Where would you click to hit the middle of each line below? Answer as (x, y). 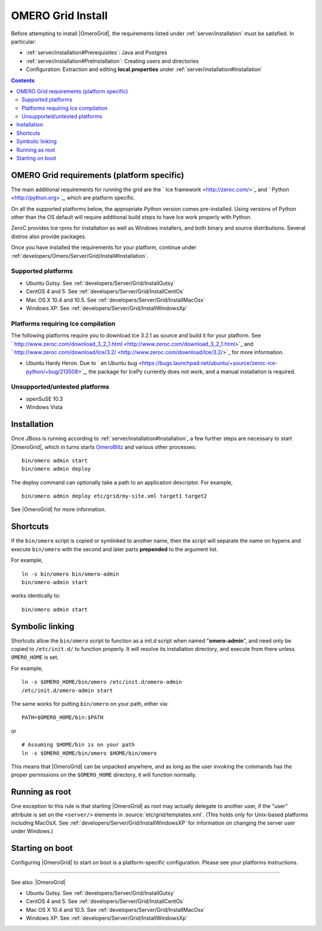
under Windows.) (32, 831)
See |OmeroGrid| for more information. (59, 509)
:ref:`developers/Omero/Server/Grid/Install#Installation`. (80, 256)
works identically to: (36, 596)
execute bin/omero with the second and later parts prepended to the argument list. (114, 549)
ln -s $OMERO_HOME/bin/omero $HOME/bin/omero (89, 753)
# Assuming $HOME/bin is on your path (78, 745)
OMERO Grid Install (59, 16)
